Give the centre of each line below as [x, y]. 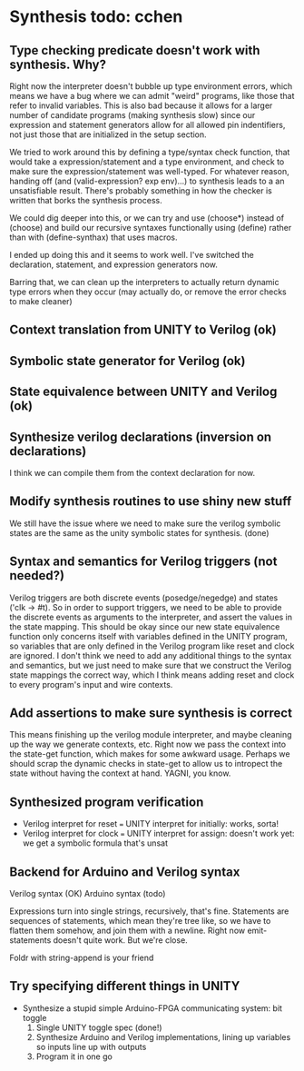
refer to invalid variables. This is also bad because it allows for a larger [141, 105]
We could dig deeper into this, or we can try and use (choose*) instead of [147, 218]
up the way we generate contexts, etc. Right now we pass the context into [148, 744]
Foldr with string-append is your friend [82, 958]
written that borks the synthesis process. [86, 200]
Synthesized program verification [107, 802]
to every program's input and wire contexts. [91, 684]
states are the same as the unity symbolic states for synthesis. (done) [139, 532]
